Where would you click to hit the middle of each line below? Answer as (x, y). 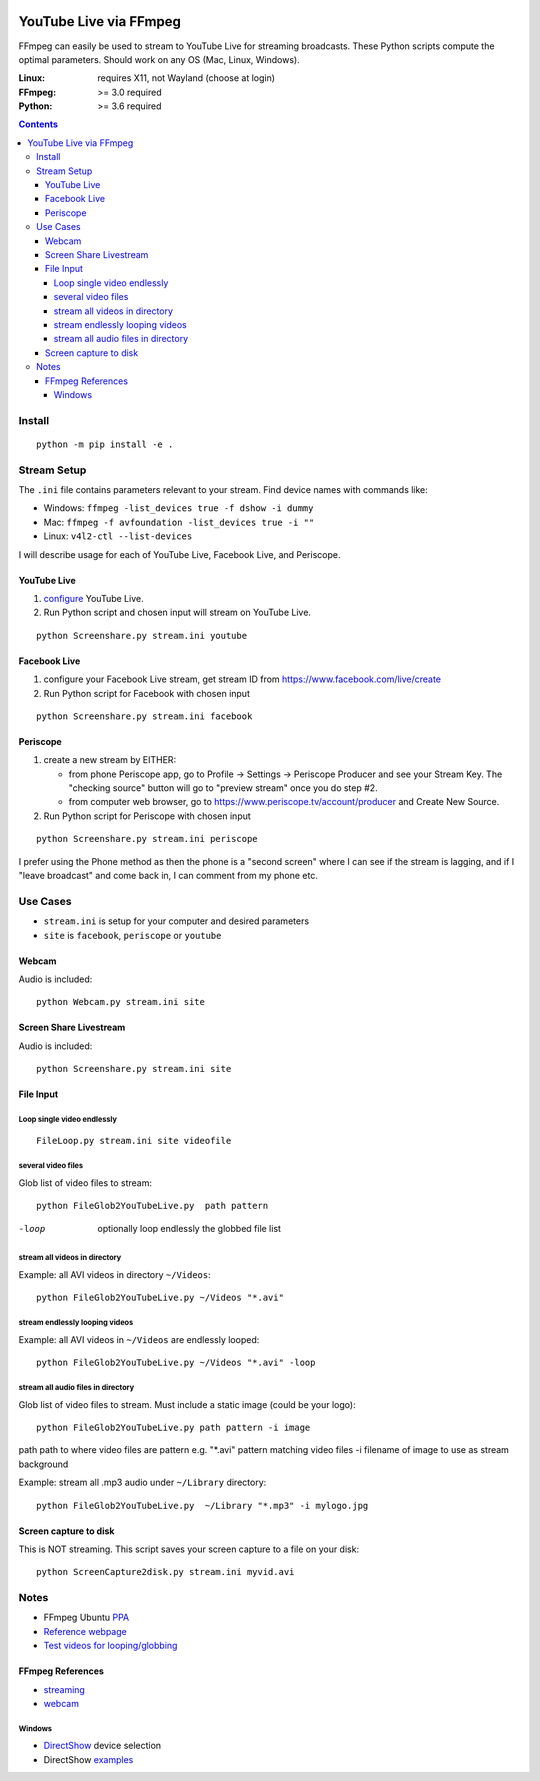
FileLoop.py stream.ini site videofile (134, 1141)
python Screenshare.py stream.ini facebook (144, 716)
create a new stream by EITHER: (110, 760)
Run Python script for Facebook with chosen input (146, 693)
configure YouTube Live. (93, 598)
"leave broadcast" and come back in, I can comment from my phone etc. (168, 876)
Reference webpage (85, 1631)
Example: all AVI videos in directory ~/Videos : (115, 1275)
